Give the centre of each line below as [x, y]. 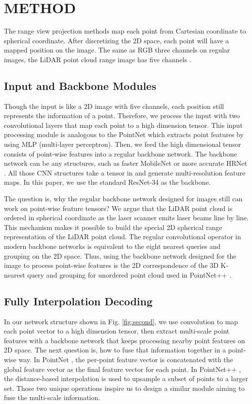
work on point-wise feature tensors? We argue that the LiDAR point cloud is [118, 208]
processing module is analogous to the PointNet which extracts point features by [124, 134]
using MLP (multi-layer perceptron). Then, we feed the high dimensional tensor [123, 144]
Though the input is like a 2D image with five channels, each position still [114, 106]
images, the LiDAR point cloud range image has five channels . [98, 59]
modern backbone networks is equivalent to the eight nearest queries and [112, 246]
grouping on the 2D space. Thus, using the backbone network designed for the [120, 255]
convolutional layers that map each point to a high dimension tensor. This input [123, 125]
